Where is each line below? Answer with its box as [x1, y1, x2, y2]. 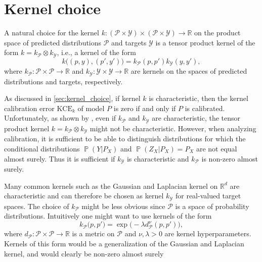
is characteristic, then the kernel [149, 93, 248, 103]
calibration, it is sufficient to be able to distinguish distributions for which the [4, 133, 246, 144]
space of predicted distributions [4, 37, 102, 47]
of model [77, 102, 105, 113]
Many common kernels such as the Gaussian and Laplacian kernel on [4, 180, 218, 191]
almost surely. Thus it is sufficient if [4, 153, 115, 164]
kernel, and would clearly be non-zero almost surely [4, 248, 164, 258]
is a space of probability [175, 200, 249, 211]
